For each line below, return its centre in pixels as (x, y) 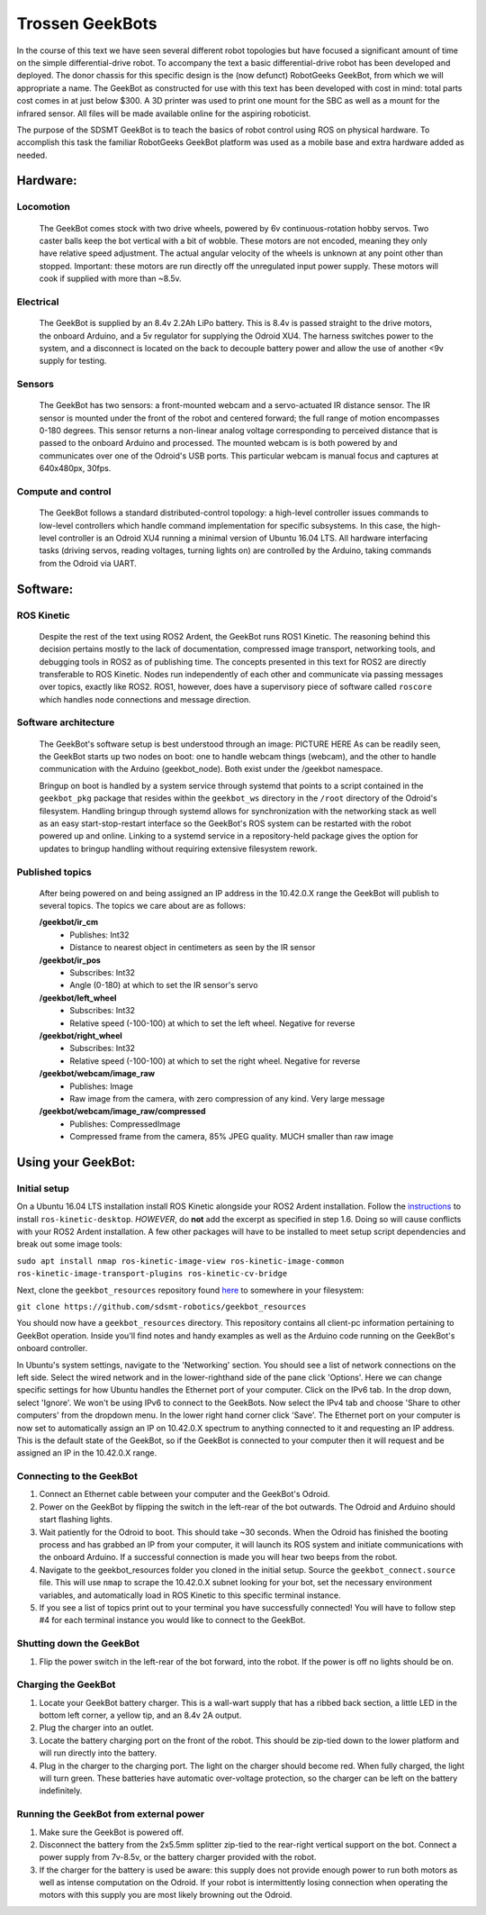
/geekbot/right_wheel (81, 1035)
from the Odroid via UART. (88, 563)
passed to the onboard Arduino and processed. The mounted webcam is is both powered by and (218, 443)
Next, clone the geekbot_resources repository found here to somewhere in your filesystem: (190, 1290)
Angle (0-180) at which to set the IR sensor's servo (164, 985)
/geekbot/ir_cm (69, 922)
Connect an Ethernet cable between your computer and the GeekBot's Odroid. (184, 1494)
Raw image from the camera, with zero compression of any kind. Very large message (227, 1098)
